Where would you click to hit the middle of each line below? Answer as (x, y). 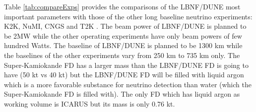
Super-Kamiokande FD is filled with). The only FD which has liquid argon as (122, 94)
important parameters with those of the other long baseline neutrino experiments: (128, 16)
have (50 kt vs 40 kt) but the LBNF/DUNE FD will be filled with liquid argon (124, 75)
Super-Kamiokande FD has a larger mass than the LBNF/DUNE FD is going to (126, 65)
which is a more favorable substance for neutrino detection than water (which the (128, 84)
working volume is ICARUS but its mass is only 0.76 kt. (90, 103)
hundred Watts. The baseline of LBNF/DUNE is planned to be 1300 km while (123, 45)
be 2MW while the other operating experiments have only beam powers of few (123, 35)
